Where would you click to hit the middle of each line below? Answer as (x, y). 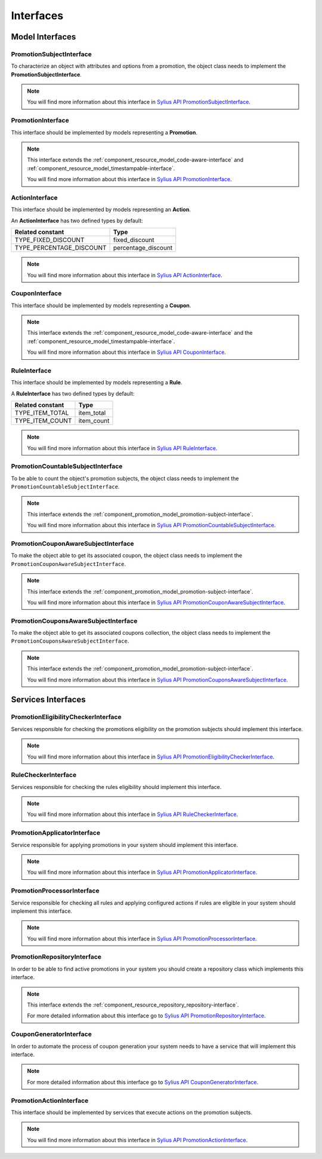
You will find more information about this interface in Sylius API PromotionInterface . (129, 179)
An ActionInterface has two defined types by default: (77, 221)
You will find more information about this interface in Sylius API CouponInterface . (127, 352)
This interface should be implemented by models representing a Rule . (97, 383)
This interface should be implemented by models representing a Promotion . (104, 132)
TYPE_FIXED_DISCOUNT (49, 240)
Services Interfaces (48, 700)
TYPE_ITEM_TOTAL (42, 413)
